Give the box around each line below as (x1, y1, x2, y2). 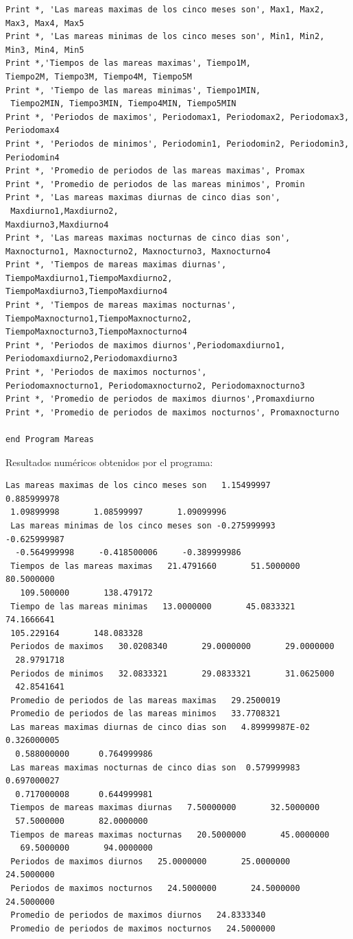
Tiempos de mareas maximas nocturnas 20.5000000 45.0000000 (10, 829, 330, 840)
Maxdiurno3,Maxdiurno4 (5, 219, 109, 230)
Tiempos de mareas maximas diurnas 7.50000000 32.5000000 (10, 803, 320, 813)
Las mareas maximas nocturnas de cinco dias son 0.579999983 (10, 762, 300, 772)
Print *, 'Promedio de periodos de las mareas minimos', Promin (5, 179, 305, 189)
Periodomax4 (5, 125, 60, 136)
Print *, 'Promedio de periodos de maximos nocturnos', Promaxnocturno (5, 407, 339, 417)
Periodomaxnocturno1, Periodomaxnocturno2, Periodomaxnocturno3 (5, 380, 305, 391)
